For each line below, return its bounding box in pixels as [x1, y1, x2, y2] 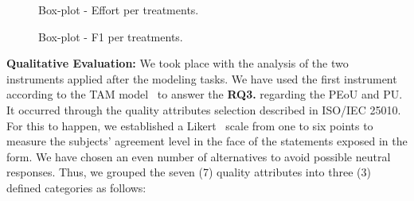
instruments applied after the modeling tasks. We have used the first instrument [6, 70, 397, 87]
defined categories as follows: [6, 179, 146, 195]
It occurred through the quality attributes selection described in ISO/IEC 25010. [6, 101, 401, 118]
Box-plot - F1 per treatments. [38, 28, 183, 44]
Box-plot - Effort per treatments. [38, 2, 199, 17]
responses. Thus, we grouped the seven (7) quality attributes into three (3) [6, 164, 371, 180]
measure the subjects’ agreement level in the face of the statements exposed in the [6, 133, 408, 149]
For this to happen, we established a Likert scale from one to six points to [6, 117, 373, 133]
